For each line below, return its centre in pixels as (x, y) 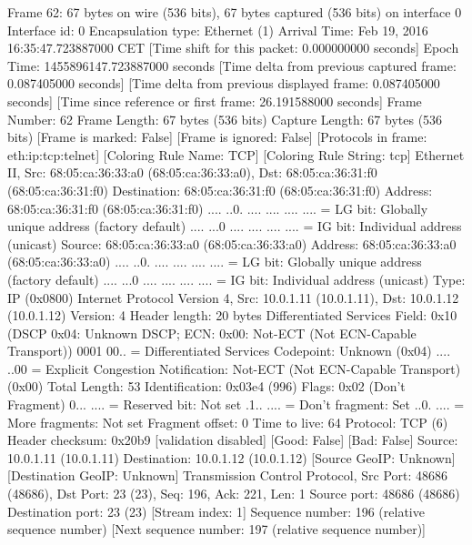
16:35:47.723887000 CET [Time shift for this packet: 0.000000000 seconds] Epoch (233, 48)
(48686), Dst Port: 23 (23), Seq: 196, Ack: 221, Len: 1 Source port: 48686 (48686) (234, 494)
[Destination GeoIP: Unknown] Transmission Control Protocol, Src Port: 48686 (228, 475)
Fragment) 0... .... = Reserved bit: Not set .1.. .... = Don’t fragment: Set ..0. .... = (236, 404)
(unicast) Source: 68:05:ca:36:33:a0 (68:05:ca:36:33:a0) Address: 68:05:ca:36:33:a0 (232, 243)
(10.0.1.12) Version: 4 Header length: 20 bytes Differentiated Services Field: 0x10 (232, 315)
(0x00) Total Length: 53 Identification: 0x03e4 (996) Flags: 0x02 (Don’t (206, 386)
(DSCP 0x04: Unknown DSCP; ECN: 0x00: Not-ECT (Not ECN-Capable (212, 333)
